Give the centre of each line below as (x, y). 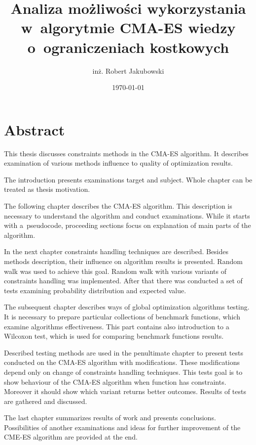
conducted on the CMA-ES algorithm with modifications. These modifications (122, 362)
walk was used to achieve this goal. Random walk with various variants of (115, 271)
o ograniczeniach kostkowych (128, 47)
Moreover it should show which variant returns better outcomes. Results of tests (125, 391)
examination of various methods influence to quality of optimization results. (118, 163)
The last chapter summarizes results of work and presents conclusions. (110, 418)
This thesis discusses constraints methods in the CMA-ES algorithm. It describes (126, 153)
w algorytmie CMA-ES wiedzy (128, 27)
